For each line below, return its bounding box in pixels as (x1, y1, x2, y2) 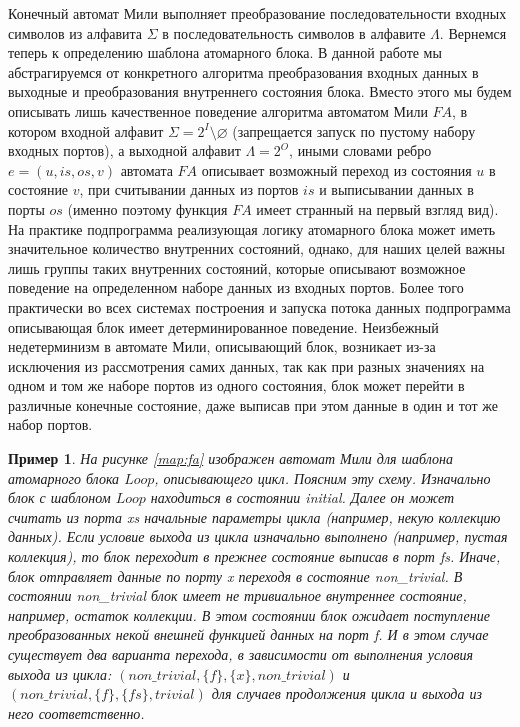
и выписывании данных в (319, 179, 474, 200)
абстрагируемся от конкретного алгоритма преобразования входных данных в (8, 61, 479, 82)
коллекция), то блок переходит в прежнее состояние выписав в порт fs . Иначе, (8, 546, 501, 567)
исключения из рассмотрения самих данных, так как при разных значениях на (8, 355, 485, 376)
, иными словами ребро (289, 140, 432, 161)
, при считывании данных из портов (79, 179, 299, 200)
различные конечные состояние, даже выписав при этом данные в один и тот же (8, 394, 498, 415)
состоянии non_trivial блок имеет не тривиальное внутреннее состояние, (8, 585, 467, 606)
